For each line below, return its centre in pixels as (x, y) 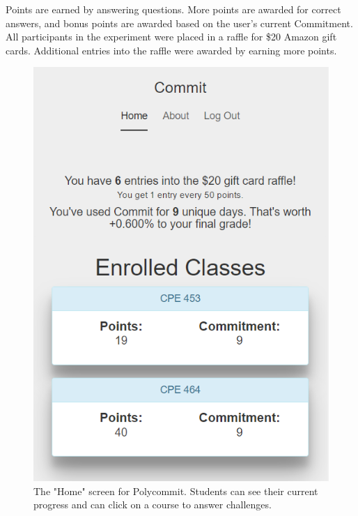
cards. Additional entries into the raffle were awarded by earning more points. (171, 50)
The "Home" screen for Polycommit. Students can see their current (176, 491)
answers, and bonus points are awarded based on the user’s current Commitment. (179, 23)
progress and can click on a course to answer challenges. (153, 504)
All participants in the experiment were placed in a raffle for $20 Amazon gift (171, 37)
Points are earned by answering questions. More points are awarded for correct (173, 9)
